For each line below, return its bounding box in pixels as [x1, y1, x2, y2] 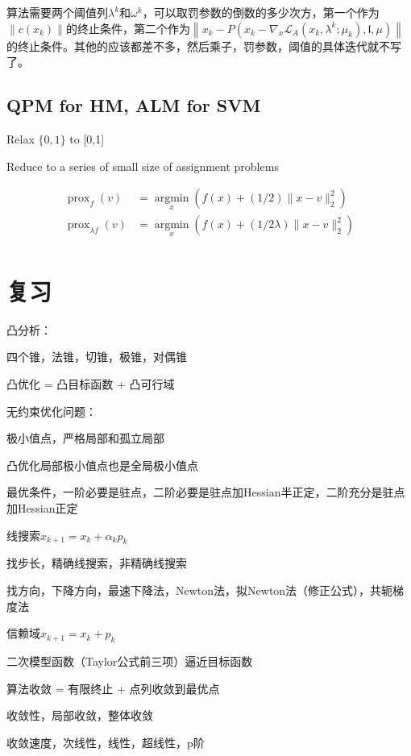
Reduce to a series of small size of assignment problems [6, 157, 279, 174]
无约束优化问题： [6, 402, 97, 419]
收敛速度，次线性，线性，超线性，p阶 [6, 733, 205, 750]
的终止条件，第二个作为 [65, 19, 190, 36]
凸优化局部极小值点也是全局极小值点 [6, 456, 198, 473]
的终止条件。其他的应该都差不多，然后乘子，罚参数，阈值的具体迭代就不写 [6, 37, 401, 54]
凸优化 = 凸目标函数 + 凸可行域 [6, 376, 175, 393]
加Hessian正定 [6, 499, 78, 516]
